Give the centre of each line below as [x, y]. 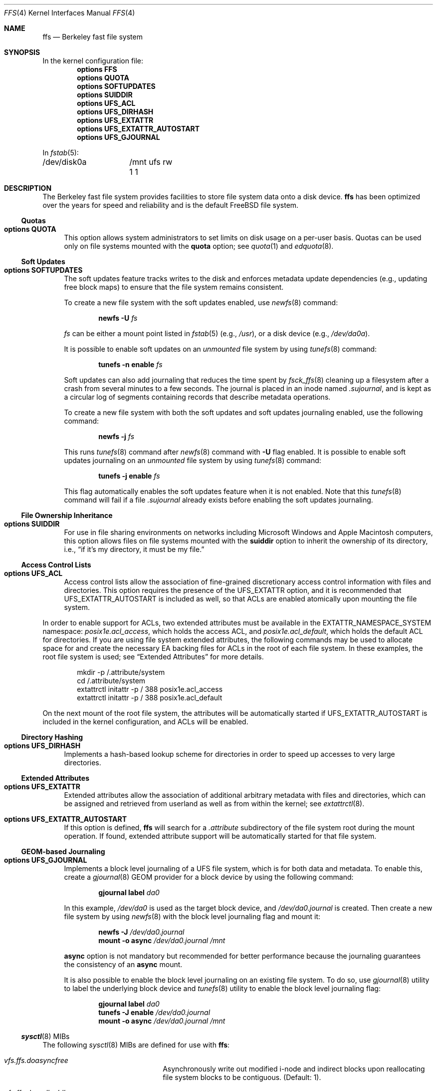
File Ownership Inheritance [67, 515]
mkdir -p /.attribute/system [121, 672]
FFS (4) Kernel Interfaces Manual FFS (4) [70, 13]
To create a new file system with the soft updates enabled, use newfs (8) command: [201, 302]
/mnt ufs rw [151, 162]
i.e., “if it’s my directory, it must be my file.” [134, 549]
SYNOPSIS [22, 52]
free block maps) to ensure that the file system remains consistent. [174, 287]
